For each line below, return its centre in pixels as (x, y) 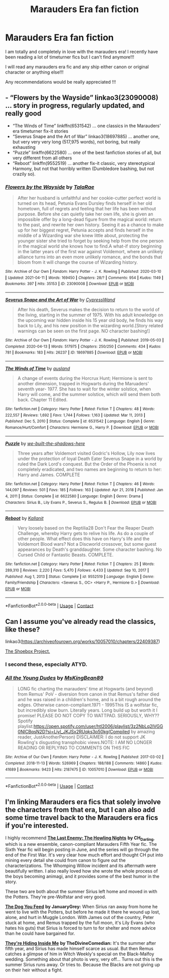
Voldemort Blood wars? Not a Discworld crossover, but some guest (87, 544)
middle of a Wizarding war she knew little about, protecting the (83, 236)
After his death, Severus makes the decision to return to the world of (89, 310)
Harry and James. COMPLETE (49, 475)
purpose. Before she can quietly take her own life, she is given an (85, 214)
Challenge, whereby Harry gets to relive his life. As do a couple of (86, 534)
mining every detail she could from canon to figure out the (65, 860)
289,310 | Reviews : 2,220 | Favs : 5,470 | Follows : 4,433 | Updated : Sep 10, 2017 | (77, 570)
